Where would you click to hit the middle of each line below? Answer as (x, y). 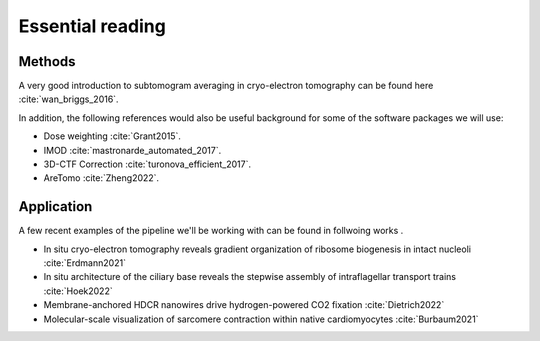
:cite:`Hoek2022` (78, 291)
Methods (47, 61)
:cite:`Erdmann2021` (85, 263)
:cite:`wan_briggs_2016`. (68, 99)
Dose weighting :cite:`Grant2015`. (112, 136)
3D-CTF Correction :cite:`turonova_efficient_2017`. (147, 164)
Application (55, 206)
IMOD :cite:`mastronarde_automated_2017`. (132, 150)
